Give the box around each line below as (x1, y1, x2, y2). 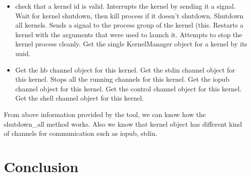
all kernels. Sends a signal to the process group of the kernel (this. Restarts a (15, 20, 244, 30)
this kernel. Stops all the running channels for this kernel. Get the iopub (15, 74, 230, 84)
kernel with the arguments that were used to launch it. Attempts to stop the (15, 29, 242, 39)
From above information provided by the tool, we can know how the (4, 109, 206, 119)
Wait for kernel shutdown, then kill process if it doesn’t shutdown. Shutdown (15, 10, 244, 20)
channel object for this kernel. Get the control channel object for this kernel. (15, 83, 242, 93)
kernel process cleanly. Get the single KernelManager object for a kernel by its (15, 39, 248, 49)
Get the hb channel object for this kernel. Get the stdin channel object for (15, 64, 236, 74)
